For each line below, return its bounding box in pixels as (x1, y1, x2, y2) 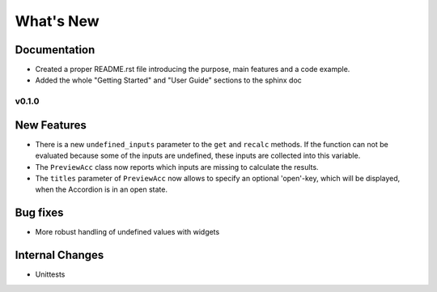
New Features (15, 118, 87, 132)
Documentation (15, 43, 95, 57)
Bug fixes (15, 206, 64, 220)
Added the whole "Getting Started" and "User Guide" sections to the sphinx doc (35, 75, 303, 85)
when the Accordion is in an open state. (35, 184, 168, 194)
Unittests (35, 269, 66, 279)
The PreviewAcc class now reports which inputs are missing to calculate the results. (35, 162, 319, 171)
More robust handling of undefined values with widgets (35, 227, 220, 237)
